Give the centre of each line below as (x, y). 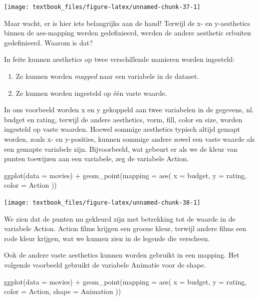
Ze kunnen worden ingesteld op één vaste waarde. (91, 93)
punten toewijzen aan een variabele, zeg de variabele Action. (96, 158)
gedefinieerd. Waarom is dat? (48, 42)
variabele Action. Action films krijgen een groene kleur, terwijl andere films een (125, 228)
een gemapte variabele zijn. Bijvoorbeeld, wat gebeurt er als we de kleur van (121, 149)
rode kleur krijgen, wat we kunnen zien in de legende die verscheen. (107, 238)
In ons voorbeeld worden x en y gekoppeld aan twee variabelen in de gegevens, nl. (129, 110)
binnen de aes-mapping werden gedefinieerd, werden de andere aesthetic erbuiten (128, 33)
